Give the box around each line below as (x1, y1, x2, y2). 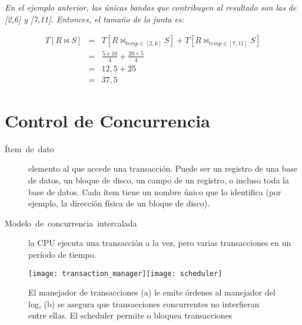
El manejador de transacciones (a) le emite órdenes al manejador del (28, 286, 276, 298)
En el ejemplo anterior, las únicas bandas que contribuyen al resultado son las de (5, 1, 297, 13)
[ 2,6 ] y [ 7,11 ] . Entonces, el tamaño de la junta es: (5, 12, 184, 25)
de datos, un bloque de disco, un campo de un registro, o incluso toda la (28, 173, 289, 186)
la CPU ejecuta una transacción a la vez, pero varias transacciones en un (28, 237, 291, 249)
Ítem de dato (5, 142, 54, 155)
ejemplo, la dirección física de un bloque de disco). (28, 197, 210, 209)
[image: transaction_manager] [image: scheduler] (28, 269, 223, 278)
